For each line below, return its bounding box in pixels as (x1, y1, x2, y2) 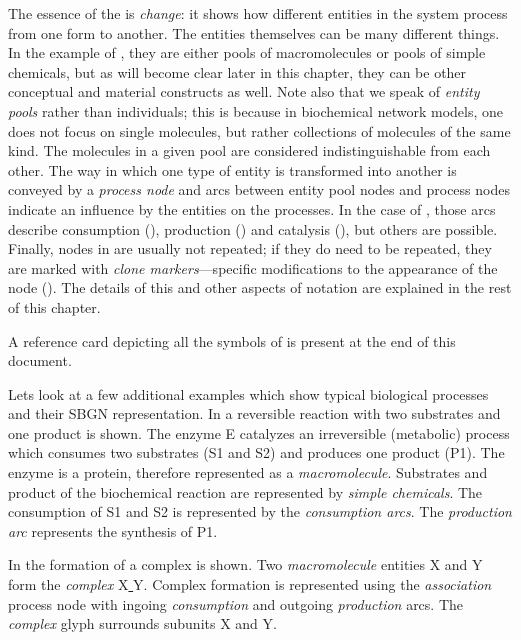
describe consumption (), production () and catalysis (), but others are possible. (8, 218, 498, 239)
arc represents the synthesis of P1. (8, 520, 218, 541)
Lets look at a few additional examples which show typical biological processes (8, 383, 489, 404)
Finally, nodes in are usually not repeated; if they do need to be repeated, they (8, 238, 492, 259)
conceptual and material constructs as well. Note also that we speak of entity (8, 81, 480, 102)
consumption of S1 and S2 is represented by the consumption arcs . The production (8, 501, 512, 522)
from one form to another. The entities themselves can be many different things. (8, 22, 500, 43)
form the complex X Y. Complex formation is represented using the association (8, 574, 492, 595)
